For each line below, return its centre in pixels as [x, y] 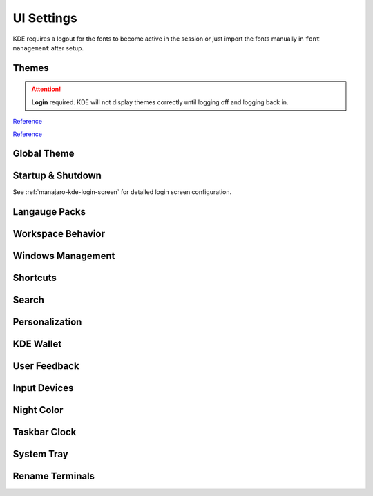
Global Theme [44, 154]
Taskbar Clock [45, 432]
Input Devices [43, 388]
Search [29, 300]
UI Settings [45, 18]
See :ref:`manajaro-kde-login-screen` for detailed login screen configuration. [122, 192]
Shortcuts [35, 278]
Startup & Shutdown [57, 176]
